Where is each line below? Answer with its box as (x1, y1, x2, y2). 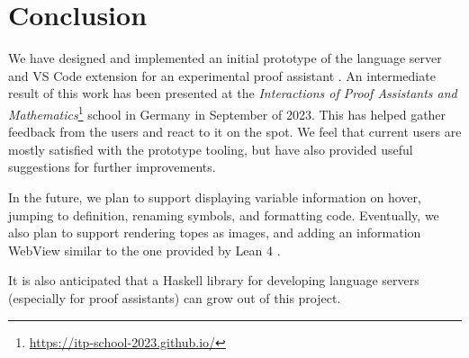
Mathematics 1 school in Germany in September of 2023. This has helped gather (8, 102, 446, 123)
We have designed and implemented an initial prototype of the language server (8, 49, 442, 67)
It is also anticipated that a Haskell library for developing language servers (8, 271, 419, 290)
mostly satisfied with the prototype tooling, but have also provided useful (8, 139, 413, 158)
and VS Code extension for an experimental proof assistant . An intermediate (8, 66, 436, 85)
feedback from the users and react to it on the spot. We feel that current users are (8, 122, 462, 141)
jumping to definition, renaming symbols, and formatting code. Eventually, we (8, 205, 439, 224)
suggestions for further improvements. (8, 157, 216, 176)
